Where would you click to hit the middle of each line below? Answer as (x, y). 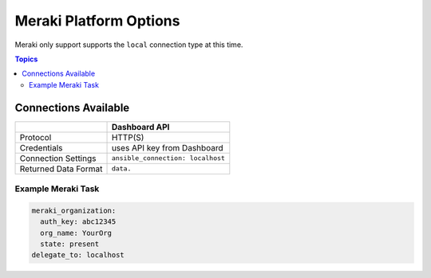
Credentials (41, 147)
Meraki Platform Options (97, 21)
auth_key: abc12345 (78, 222)
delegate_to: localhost (78, 255)
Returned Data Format (61, 169)
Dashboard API (140, 127)
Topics (26, 59)
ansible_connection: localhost (168, 158)
